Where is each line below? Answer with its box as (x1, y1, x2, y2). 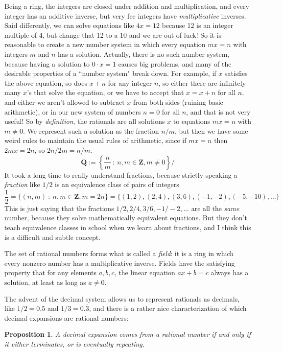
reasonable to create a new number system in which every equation (4, 39, 206, 49)
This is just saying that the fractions (4, 203, 114, 213)
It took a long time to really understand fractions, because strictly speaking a (4, 169, 237, 180)
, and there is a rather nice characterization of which (89, 303, 247, 313)
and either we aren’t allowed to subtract (4, 96, 125, 107)
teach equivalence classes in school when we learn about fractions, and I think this (4, 222, 251, 232)
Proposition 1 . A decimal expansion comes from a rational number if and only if (4, 329, 251, 339)
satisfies (224, 68, 248, 78)
